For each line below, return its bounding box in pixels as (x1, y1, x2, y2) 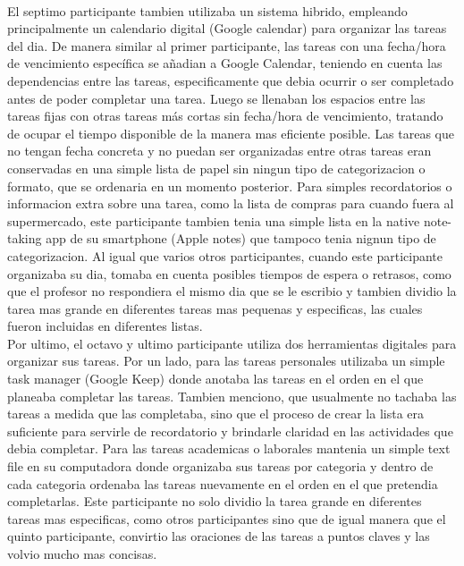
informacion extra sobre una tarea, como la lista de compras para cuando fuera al (7, 194, 454, 213)
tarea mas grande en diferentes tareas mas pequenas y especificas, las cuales (7, 299, 423, 317)
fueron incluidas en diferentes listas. (7, 317, 203, 335)
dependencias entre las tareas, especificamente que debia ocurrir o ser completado (7, 71, 454, 89)
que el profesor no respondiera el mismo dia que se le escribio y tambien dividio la (7, 282, 457, 300)
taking (7, 229, 42, 248)
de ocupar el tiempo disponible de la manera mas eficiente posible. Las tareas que (7, 123, 454, 142)
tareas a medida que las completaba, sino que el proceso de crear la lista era (7, 404, 425, 423)
